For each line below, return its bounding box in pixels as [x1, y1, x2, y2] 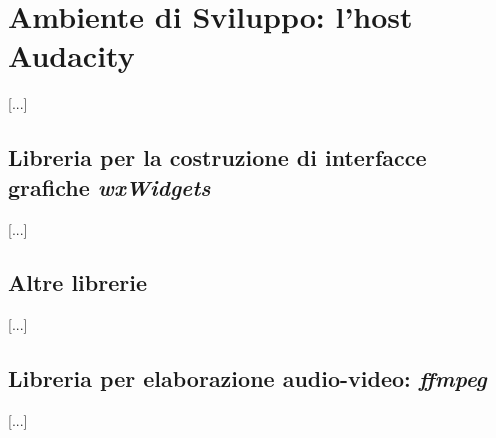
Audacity [8, 35, 135, 76]
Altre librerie [8, 267, 147, 298]
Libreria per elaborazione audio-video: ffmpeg [8, 363, 487, 394]
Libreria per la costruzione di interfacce [8, 142, 427, 173]
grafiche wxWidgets [8, 171, 211, 202]
